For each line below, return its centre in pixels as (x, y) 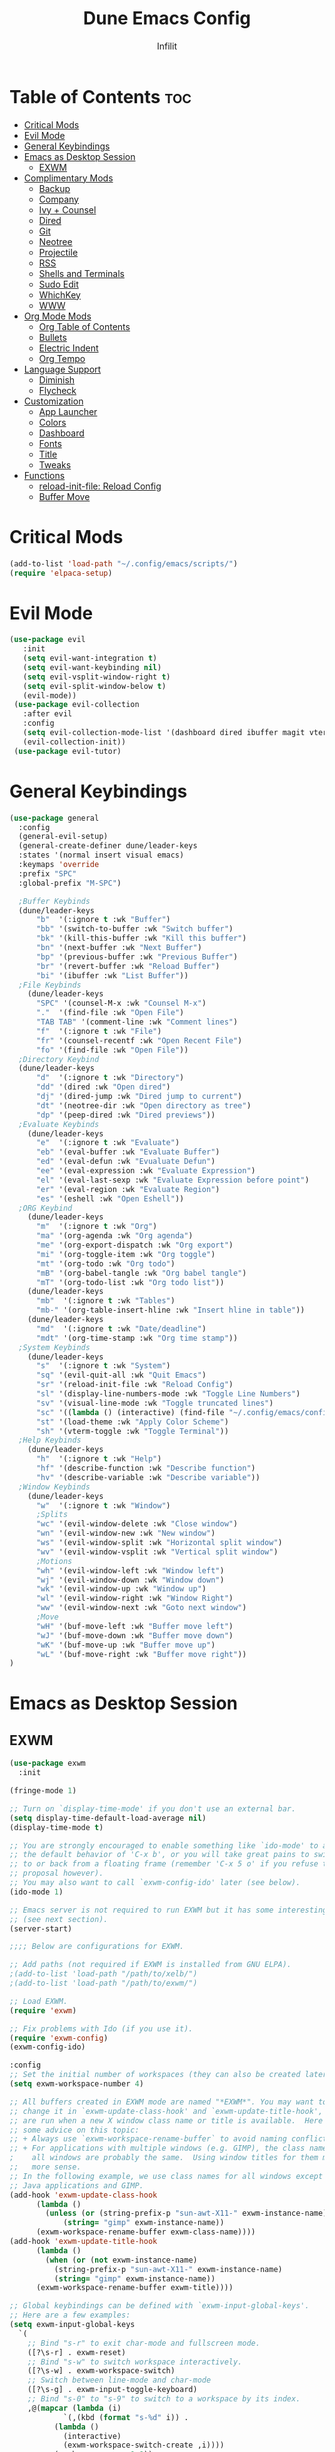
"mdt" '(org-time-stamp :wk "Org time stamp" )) (137, 1338)
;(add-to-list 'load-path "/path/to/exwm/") (103, 1983)
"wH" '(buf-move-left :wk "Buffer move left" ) (134, 1626)
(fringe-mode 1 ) (43, 1791)
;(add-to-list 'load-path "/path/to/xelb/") (103, 1974)
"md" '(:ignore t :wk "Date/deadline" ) (121, 1328)
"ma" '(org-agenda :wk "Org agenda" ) (114, 1236)
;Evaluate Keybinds (59, 1124)
